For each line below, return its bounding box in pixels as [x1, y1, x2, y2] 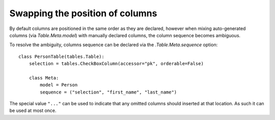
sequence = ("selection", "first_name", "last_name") [40, 89, 177, 95]
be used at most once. [9, 107, 57, 114]
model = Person [40, 82, 78, 88]
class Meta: [29, 75, 59, 81]
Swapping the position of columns [9, 8, 157, 19]
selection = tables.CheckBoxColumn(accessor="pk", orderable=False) [29, 61, 204, 67]
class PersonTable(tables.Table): [18, 53, 104, 59]
